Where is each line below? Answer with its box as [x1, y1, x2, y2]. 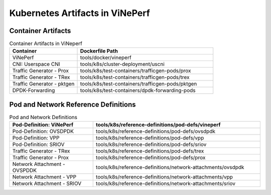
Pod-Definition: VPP [12, 134, 60, 141]
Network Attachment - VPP [12, 173, 77, 180]
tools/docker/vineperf [80, 54, 131, 61]
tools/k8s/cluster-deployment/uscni [80, 60, 165, 67]
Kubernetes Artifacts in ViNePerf [9, 7, 150, 18]
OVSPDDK [12, 167, 37, 174]
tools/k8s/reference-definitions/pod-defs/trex [95, 147, 204, 154]
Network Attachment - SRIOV [12, 180, 82, 187]
